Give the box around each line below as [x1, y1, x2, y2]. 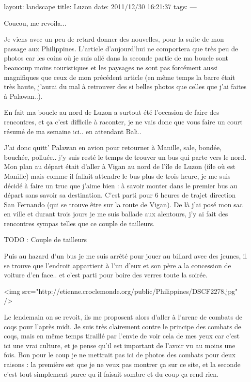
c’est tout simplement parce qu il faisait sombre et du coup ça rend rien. [4, 368, 219, 379]
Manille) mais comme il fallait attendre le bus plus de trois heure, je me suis [4, 170, 231, 181]
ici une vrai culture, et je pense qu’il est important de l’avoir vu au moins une [4, 340, 235, 350]
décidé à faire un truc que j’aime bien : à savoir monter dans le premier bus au [4, 180, 237, 190]
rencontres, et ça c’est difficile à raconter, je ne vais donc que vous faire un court [4, 116, 243, 126]
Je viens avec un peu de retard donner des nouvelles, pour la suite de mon [4, 34, 224, 44]
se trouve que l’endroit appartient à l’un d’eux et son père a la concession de [4, 260, 231, 270]
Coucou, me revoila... [4, 17, 67, 28]
